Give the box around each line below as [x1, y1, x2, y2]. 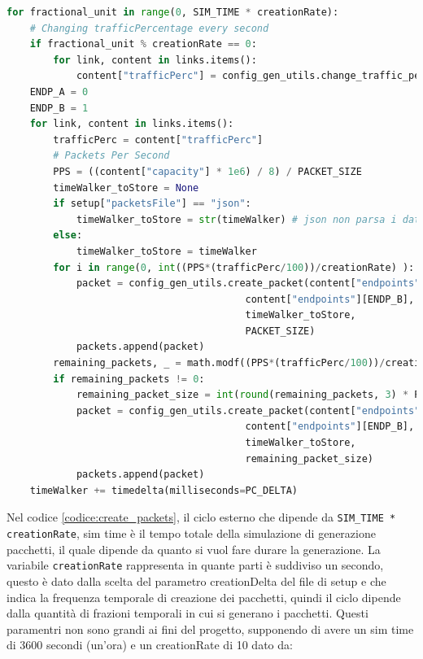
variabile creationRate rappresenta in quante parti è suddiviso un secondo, [7, 556, 384, 574]
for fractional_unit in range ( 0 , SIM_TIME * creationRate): [7, 7, 339, 18]
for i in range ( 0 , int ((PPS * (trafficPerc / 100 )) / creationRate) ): [53, 261, 415, 273]
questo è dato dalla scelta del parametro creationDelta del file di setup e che [7, 572, 386, 589]
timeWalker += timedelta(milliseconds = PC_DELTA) [29, 484, 298, 496]
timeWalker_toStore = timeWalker [76, 245, 257, 257]
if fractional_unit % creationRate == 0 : [29, 38, 257, 50]
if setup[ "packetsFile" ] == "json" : [53, 198, 251, 210]
